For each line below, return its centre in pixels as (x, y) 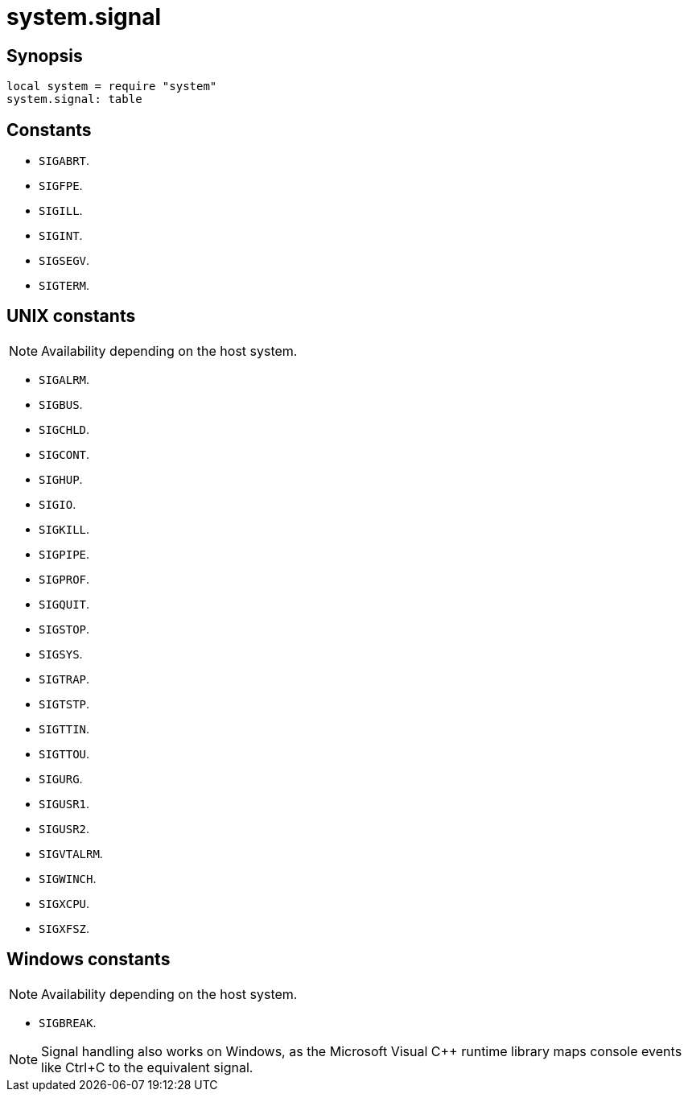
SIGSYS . (61, 654)
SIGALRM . (64, 379)
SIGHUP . (61, 479)
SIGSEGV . (64, 261)
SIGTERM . (64, 286)
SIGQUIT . (64, 604)
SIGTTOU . (64, 753)
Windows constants (89, 960)
